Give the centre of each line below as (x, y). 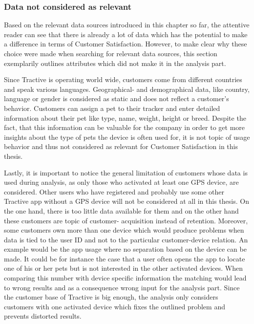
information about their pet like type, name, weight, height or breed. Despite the (125, 118)
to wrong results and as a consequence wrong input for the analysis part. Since (122, 287)
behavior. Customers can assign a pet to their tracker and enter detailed (112, 108)
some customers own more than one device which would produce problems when (124, 230)
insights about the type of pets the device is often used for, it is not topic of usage (127, 137)
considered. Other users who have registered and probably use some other (114, 191)
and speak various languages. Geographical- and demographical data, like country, (127, 89)
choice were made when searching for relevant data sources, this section (111, 53)
